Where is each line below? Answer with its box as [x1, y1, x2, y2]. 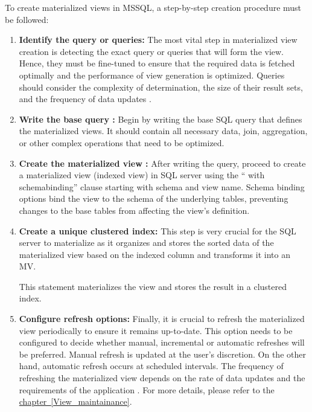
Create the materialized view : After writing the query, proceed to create [19, 156, 306, 169]
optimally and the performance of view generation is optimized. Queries [19, 68, 285, 81]
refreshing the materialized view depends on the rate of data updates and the [19, 372, 305, 384]
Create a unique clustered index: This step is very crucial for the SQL [19, 224, 296, 237]
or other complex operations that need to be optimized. [19, 136, 224, 149]
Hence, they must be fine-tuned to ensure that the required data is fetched [19, 57, 295, 69]
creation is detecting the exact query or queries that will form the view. [19, 45, 284, 57]
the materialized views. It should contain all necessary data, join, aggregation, [19, 124, 308, 137]
